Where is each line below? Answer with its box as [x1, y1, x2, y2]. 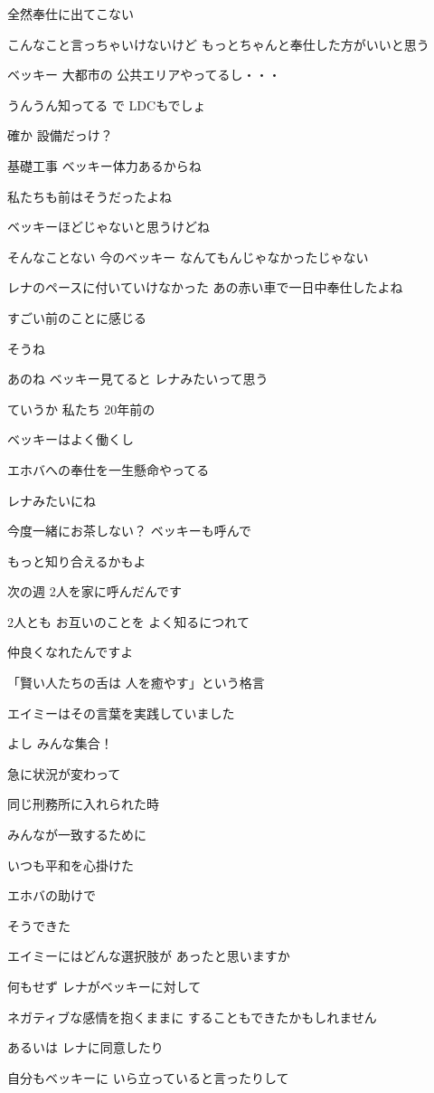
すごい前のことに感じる [7, 308, 146, 327]
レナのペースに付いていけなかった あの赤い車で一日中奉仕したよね [7, 278, 403, 297]
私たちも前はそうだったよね [7, 186, 172, 205]
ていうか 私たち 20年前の [7, 399, 156, 418]
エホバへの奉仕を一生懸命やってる [7, 460, 210, 479]
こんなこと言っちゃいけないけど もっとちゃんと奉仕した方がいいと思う [7, 34, 429, 53]
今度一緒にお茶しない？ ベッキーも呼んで [7, 521, 251, 540]
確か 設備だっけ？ [7, 126, 113, 145]
